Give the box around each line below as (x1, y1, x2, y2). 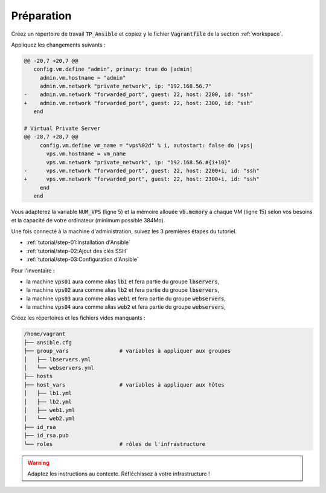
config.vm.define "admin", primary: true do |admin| (33, 66, 193, 72)
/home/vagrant (24, 330, 66, 338)
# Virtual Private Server (24, 125, 101, 132)
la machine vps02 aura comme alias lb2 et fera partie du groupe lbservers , (26, 286, 220, 294)
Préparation (11, 9, 72, 22)
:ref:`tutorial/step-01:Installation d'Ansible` (26, 239, 131, 246)
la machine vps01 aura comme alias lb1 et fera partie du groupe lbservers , (26, 278, 220, 285)
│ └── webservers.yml (24, 364, 95, 371)
